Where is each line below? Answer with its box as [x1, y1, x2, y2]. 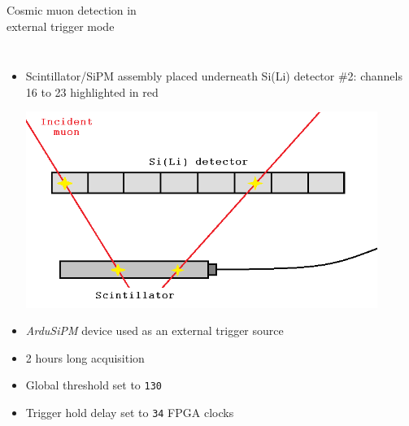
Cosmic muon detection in [7, 2, 137, 18]
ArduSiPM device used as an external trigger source [25, 322, 284, 339]
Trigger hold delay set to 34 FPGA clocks [25, 404, 234, 421]
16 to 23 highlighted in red [25, 83, 159, 100]
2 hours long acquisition [25, 349, 145, 366]
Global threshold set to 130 [25, 376, 163, 393]
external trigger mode [7, 17, 115, 34]
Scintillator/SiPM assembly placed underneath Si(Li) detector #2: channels [25, 67, 402, 85]
